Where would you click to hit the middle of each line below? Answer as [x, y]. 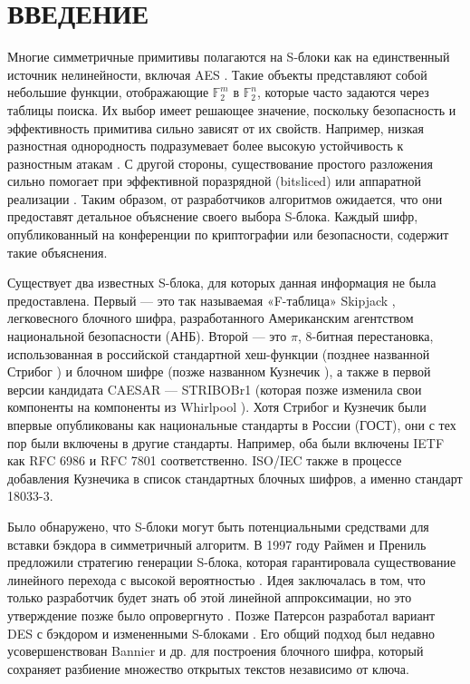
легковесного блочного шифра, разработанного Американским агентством [211, 318]
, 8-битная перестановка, [365, 336]
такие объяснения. [58, 252]
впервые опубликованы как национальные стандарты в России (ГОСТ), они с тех [232, 425]
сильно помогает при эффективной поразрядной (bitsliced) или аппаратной [215, 181]
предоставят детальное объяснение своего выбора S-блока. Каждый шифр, [213, 216]
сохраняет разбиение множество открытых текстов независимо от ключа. [208, 668]
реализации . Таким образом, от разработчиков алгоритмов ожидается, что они [225, 198]
